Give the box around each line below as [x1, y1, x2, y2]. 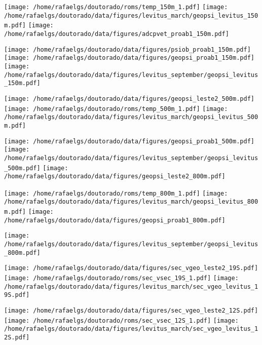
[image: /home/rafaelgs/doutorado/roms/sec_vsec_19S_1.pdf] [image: [4, 275, 239, 282]
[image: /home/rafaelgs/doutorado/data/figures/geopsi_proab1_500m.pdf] [4, 137, 254, 145]
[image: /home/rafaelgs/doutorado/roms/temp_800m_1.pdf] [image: [4, 189, 228, 197]
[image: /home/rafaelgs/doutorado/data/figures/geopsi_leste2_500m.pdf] [4, 95, 254, 102]
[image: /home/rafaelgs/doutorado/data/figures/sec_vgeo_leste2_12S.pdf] [4, 307, 258, 315]
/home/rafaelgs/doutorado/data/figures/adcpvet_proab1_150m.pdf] [4, 30, 229, 37]
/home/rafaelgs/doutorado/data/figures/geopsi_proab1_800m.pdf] [4, 216, 226, 224]
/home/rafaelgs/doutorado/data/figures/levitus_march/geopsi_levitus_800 [4, 198, 258, 206]
